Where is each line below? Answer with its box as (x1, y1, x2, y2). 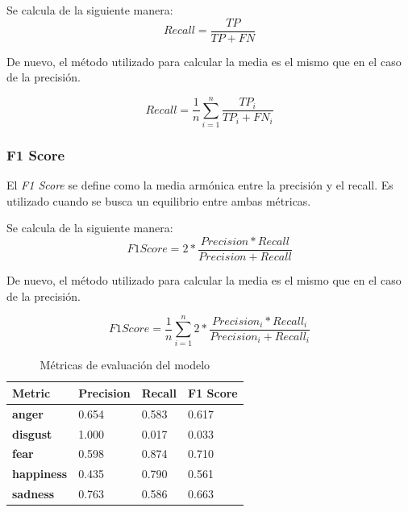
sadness (12, 485, 55, 502)
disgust (12, 425, 52, 442)
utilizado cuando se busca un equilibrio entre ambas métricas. (6, 192, 311, 209)
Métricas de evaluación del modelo (40, 356, 210, 373)
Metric (12, 384, 51, 401)
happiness (12, 465, 68, 482)
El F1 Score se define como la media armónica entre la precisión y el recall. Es (6, 177, 393, 194)
